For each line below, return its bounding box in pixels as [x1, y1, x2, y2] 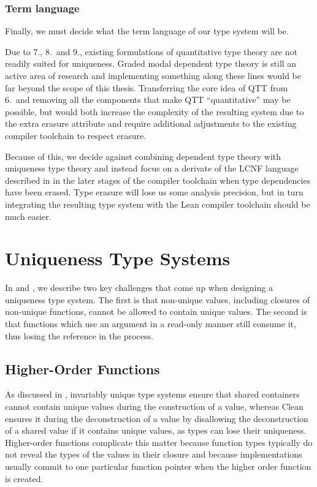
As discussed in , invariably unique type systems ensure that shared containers [5, 388, 300, 401]
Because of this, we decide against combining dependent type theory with [5, 149, 281, 162]
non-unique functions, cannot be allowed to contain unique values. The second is [5, 305, 307, 318]
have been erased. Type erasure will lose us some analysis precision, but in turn [5, 186, 304, 198]
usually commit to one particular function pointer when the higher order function [5, 459, 311, 472]
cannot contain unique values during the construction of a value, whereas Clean [5, 400, 304, 413]
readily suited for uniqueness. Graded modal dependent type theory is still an [5, 57, 297, 70]
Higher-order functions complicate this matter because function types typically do [5, 436, 313, 448]
